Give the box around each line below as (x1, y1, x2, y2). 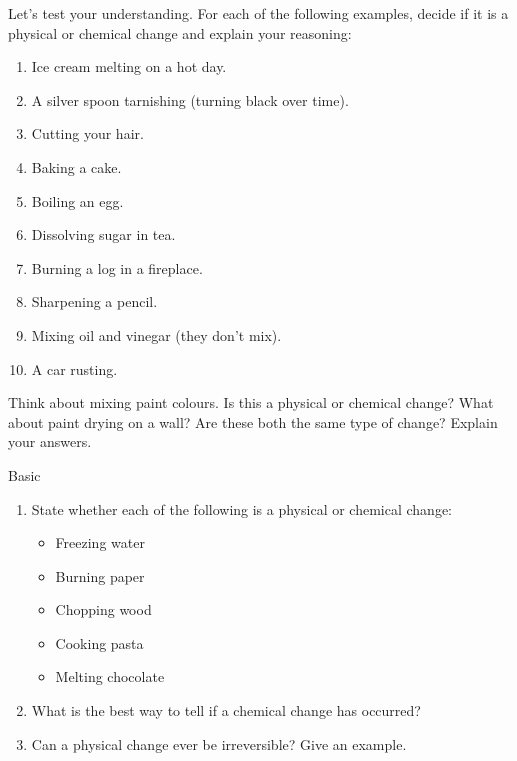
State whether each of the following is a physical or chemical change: (31, 498, 452, 519)
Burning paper (55, 565, 145, 586)
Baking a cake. (31, 156, 122, 177)
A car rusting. (31, 358, 118, 379)
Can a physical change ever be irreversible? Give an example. (31, 733, 407, 754)
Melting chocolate (55, 666, 165, 687)
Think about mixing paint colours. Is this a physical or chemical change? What (8, 392, 494, 413)
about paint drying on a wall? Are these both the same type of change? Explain (8, 411, 498, 432)
